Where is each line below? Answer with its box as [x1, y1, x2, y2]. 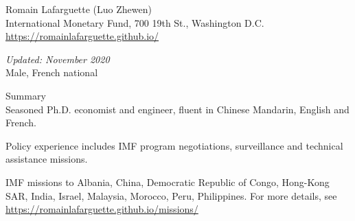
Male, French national [5, 65, 98, 80]
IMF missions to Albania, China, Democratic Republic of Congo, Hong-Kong [5, 174, 330, 189]
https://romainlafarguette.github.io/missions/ [5, 202, 198, 216]
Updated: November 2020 [5, 51, 110, 66]
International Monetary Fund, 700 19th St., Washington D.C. [5, 15, 264, 30]
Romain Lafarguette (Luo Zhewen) [5, 2, 152, 16]
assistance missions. [5, 152, 88, 166]
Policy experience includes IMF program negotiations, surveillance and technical [5, 138, 343, 152]
